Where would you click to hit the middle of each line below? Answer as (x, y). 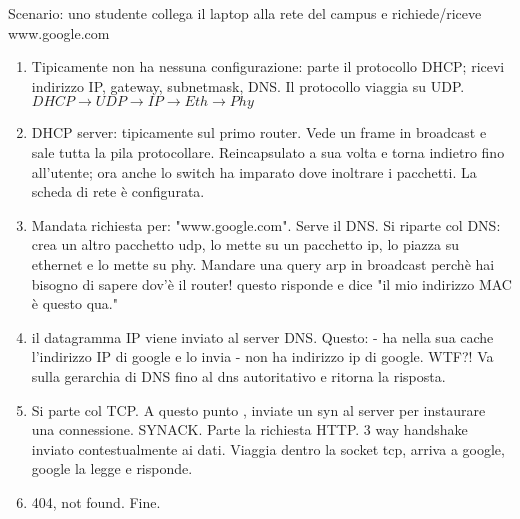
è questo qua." (74, 303)
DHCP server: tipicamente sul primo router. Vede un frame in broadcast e (259, 132)
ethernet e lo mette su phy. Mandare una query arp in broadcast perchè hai (263, 263)
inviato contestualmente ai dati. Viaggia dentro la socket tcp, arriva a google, (268, 448)
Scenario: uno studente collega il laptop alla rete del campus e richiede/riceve (245, 13)
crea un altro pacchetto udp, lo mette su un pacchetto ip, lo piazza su (245, 244)
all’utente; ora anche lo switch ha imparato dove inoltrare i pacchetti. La (254, 171)
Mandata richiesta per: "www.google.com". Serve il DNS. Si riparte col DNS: (266, 224)
